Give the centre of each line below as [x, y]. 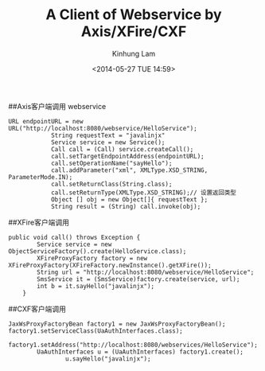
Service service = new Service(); [108, 142]
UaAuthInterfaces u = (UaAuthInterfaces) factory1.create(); [140, 352]
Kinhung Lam [134, 53]
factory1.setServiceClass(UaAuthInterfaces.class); [95, 331]
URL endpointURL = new [46, 121]
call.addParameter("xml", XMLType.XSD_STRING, [129, 170]
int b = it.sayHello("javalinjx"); [96, 286]
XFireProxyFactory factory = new [92, 258]
